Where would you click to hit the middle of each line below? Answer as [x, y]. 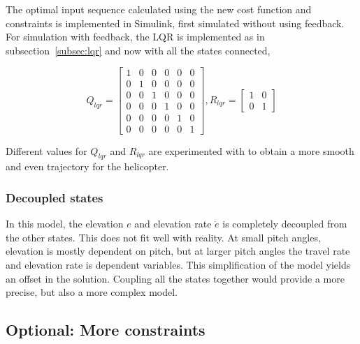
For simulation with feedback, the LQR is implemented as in [135, 37]
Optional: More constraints [106, 330]
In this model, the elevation [65, 224]
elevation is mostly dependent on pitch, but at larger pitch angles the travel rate [178, 251]
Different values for [46, 150]
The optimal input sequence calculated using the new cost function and [159, 9]
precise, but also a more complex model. [92, 292]
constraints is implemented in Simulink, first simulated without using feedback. [175, 23]
